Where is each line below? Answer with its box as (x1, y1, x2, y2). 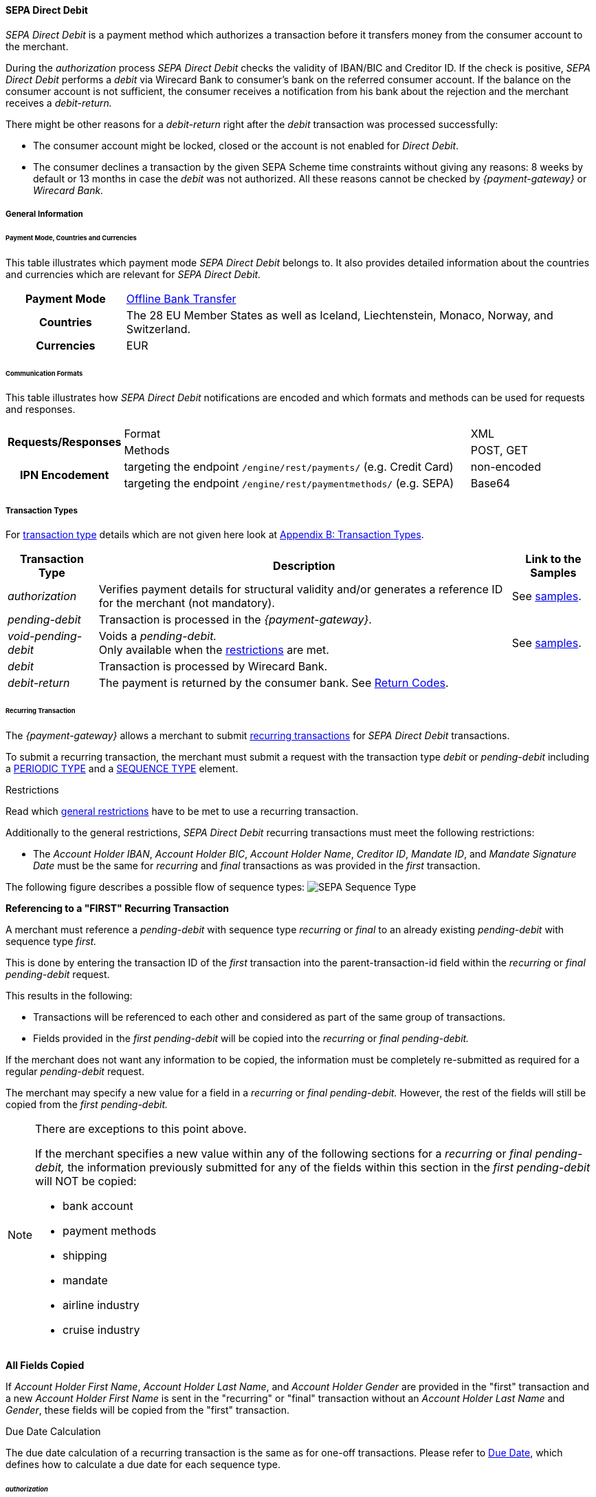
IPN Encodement (20, 468, 109, 482)
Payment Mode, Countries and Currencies (5, 233, 137, 242)
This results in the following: (5, 989, 133, 1001)
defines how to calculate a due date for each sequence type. (5, 1458, 281, 1470)
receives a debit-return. (5, 96, 112, 109)
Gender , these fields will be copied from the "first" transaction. (5, 1403, 289, 1416)
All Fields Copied (5, 1359, 85, 1371)
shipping (63, 1248, 107, 1262)
